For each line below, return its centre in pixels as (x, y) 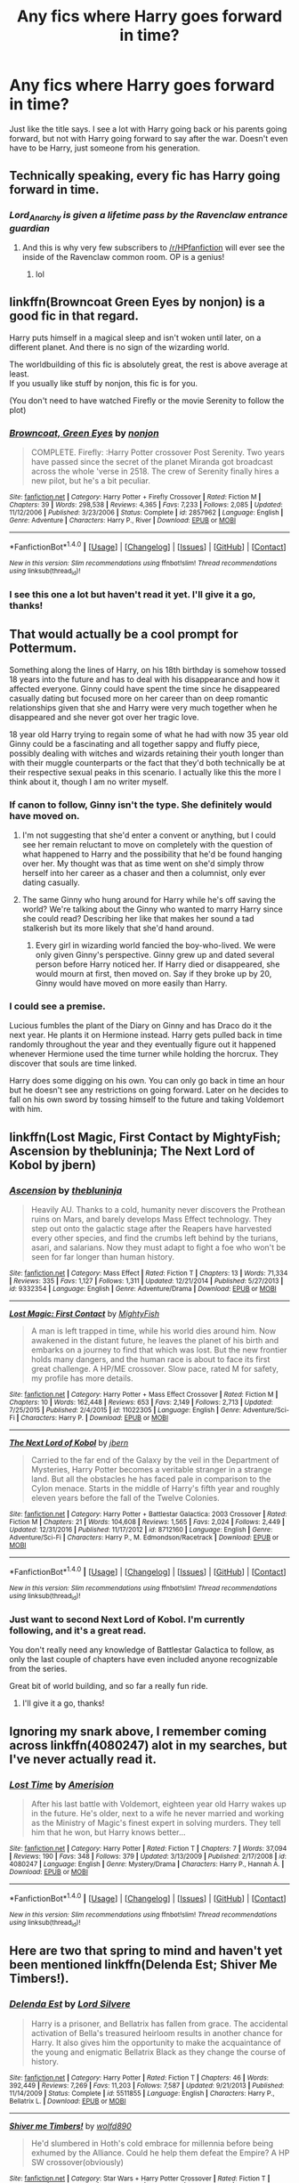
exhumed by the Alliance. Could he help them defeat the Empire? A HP (160, 2153)
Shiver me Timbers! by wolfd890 (70, 2126)
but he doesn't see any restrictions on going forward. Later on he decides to (149, 1090)
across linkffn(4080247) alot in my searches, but (148, 1745)
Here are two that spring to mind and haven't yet (146, 1951)
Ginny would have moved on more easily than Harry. (131, 983)
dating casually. (51, 882)
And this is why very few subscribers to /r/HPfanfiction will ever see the (154, 248)
